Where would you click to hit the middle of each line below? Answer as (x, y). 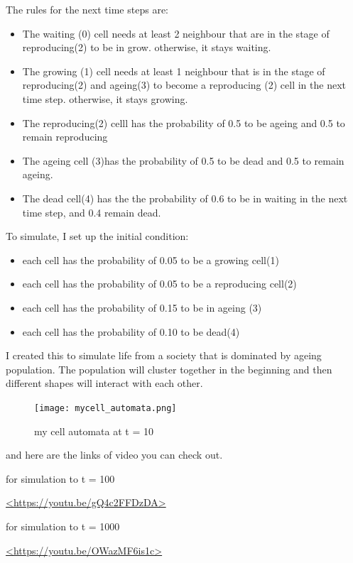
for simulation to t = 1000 (63, 526)
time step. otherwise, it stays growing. (105, 98)
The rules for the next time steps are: (87, 9)
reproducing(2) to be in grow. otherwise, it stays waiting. (147, 47)
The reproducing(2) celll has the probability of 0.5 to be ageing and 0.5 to (184, 122)
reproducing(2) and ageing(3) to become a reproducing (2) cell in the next (184, 85)
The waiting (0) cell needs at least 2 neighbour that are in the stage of (176, 33)
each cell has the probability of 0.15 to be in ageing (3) (142, 307)
